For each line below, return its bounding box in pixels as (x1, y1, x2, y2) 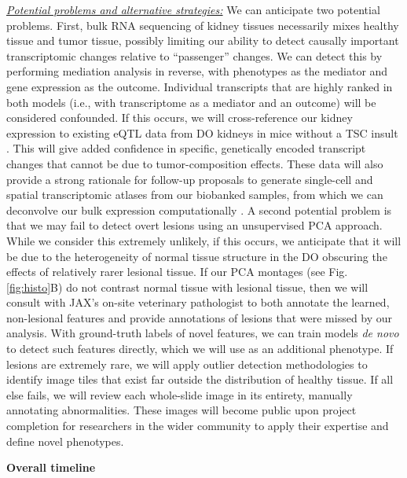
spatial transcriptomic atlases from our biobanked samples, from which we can (6, 186, 383, 203)
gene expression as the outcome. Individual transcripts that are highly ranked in (6, 78, 393, 94)
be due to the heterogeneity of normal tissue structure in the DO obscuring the (6, 248, 387, 264)
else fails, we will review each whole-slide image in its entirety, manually (6, 386, 353, 403)
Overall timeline (6, 459, 96, 476)
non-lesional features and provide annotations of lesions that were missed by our (6, 309, 393, 325)
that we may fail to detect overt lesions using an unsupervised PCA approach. (6, 217, 383, 233)
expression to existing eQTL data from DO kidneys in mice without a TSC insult (6, 124, 398, 141)
